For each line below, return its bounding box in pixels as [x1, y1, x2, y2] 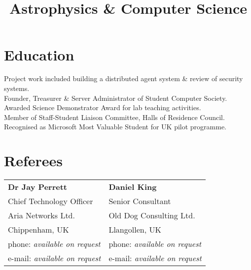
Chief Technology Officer [8, 195, 93, 207]
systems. [4, 83, 30, 93]
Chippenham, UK [8, 224, 69, 235]
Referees [4, 150, 63, 171]
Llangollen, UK [108, 224, 161, 235]
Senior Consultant [108, 195, 171, 207]
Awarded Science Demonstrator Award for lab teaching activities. [4, 102, 201, 113]
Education [4, 45, 74, 65]
